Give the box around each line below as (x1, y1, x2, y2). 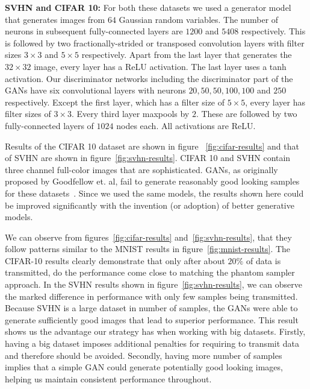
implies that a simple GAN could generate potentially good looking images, (5, 361, 283, 373)
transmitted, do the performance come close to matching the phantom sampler (5, 266, 295, 279)
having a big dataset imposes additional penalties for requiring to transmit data (5, 337, 300, 350)
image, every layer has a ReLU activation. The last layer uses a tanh (34, 60, 287, 72)
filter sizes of (5, 107, 51, 120)
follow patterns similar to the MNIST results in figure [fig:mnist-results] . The (5, 242, 291, 255)
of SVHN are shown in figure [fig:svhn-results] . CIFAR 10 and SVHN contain (5, 151, 291, 164)
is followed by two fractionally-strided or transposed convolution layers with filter (5, 36, 305, 49)
